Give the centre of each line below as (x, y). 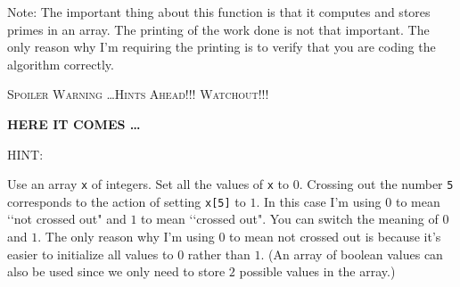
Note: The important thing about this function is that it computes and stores (219, 12)
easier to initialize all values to (90, 254)
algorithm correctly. (61, 64)
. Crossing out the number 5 (376, 184)
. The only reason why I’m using (126, 237)
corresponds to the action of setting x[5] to (127, 201)
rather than (219, 254)
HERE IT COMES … (74, 123)
